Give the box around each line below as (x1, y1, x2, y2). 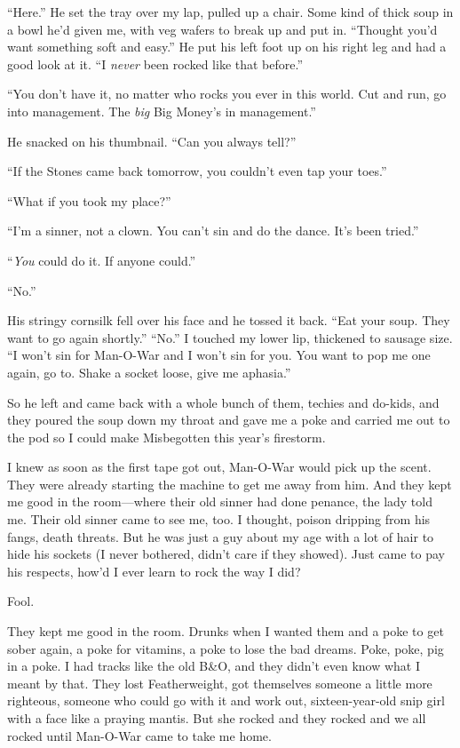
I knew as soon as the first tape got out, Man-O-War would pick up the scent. (7, 458, 432, 476)
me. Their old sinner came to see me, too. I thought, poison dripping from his (7, 510, 431, 529)
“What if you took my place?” (7, 191, 171, 210)
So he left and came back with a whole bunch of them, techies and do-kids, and (7, 393, 440, 411)
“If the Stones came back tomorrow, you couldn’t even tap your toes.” (7, 162, 387, 180)
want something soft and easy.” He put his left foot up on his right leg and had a (7, 37, 447, 56)
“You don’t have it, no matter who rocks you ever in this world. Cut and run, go (7, 84, 447, 103)
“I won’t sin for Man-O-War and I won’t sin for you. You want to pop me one (7, 346, 431, 364)
